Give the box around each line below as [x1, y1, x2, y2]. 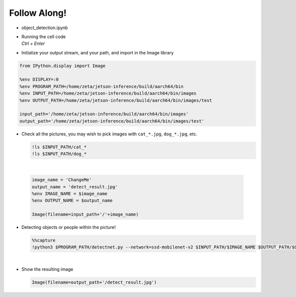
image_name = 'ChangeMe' [32, 177, 92, 183]
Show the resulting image [21, 266, 74, 272]
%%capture [32, 238, 56, 243]
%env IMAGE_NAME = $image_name [32, 191, 108, 196]
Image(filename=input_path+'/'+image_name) [32, 212, 139, 217]
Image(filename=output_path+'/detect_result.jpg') [32, 279, 157, 285]
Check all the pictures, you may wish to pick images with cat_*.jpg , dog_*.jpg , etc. [21, 131, 197, 137]
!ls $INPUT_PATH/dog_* [32, 151, 87, 157]
